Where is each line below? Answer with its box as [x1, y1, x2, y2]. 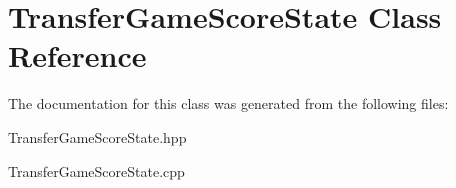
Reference [8, 35, 147, 76]
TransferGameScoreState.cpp [8, 160, 185, 181]
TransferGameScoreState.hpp [8, 126, 187, 147]
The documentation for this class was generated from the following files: [8, 93, 449, 114]
